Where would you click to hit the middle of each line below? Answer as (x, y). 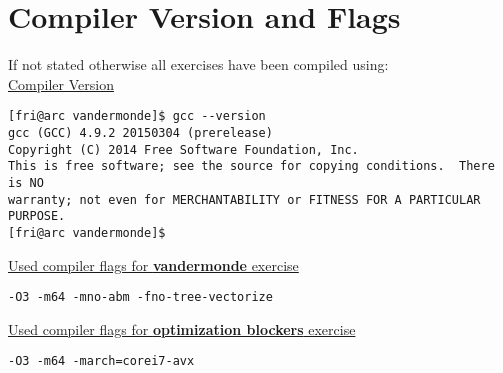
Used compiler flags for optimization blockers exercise (182, 328)
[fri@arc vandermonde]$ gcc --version (137, 116)
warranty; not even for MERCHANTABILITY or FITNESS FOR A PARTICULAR (244, 199)
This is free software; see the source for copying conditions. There (251, 166)
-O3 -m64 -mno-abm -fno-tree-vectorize (140, 297)
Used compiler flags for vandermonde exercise (153, 264)
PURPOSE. (37, 216)
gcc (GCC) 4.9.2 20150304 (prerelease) (140, 132)
